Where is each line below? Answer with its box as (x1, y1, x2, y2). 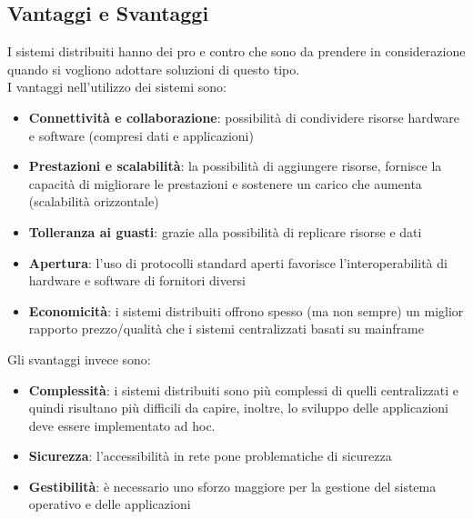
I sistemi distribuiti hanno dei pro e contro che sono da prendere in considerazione (7, 42, 466, 61)
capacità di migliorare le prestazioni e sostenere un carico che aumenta (28, 174, 422, 193)
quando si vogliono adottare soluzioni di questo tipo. (7, 59, 300, 78)
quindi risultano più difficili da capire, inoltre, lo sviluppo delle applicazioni (28, 398, 448, 417)
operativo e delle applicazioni (28, 494, 191, 514)
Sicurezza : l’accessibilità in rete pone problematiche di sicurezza (28, 446, 392, 465)
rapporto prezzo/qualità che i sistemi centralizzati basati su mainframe (28, 319, 424, 338)
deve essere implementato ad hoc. (28, 415, 216, 434)
